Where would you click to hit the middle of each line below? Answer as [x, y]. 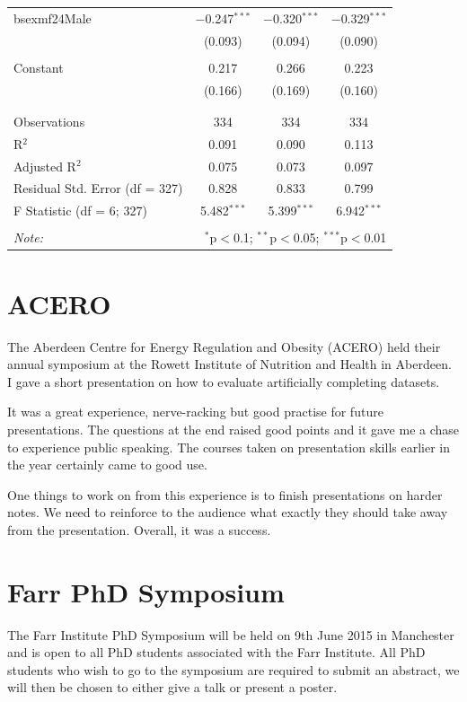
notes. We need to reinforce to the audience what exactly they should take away [228, 512]
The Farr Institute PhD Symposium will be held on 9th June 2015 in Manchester [231, 634]
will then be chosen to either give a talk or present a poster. [172, 687]
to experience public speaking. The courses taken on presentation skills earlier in [229, 447]
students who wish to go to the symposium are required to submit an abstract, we [233, 669]
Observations [49, 121]
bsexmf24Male [53, 18]
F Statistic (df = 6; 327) [80, 211]
